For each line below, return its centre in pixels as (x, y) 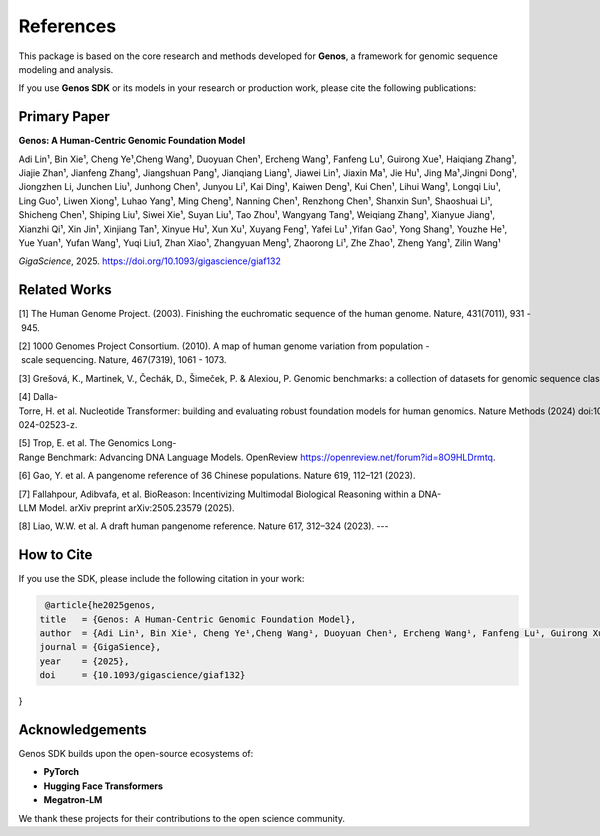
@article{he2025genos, (101, 605)
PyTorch (61, 772)
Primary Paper (64, 116)
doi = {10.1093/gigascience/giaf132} (142, 675)
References (67, 26)
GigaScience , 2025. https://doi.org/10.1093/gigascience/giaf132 (150, 261)
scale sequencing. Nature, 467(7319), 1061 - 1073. (123, 360)
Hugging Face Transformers (103, 786)
